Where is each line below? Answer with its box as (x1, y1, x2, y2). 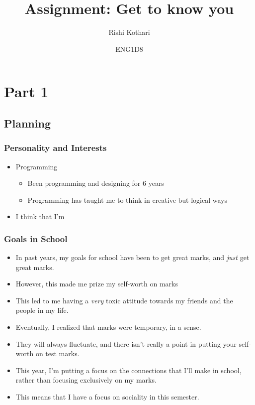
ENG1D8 (115, 43, 143, 54)
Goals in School (4, 232, 68, 245)
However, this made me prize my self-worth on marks (15, 278, 178, 289)
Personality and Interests (4, 141, 107, 154)
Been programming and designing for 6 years (27, 178, 164, 188)
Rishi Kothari (108, 27, 150, 37)
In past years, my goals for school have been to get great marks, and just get (15, 252, 250, 263)
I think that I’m (15, 211, 65, 222)
